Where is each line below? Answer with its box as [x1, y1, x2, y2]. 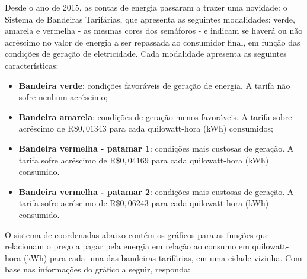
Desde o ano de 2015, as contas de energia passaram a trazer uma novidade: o [5, 1, 287, 13]
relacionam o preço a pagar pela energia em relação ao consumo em [5, 240, 250, 252]
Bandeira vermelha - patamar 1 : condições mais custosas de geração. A [18, 142, 294, 154]
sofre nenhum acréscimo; [18, 91, 108, 103]
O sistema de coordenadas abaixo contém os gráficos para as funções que [5, 228, 269, 240]
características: [5, 59, 59, 71]
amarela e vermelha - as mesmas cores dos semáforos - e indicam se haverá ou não [5, 24, 303, 37]
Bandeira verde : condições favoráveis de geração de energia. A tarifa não [18, 79, 290, 91]
